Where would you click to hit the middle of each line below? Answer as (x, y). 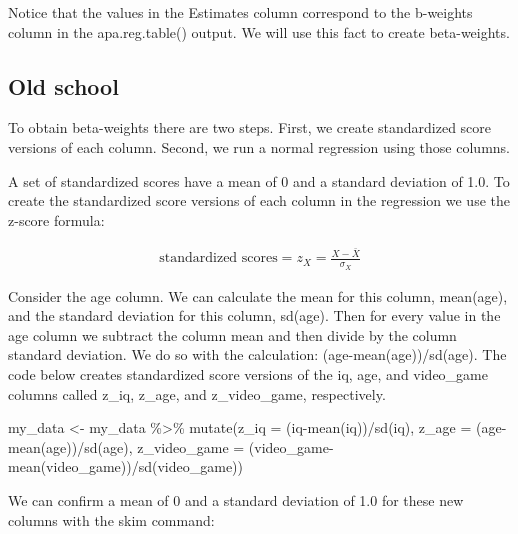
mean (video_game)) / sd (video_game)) (125, 466)
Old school (63, 85)
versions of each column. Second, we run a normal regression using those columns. (259, 146)
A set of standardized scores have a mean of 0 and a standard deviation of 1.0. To (259, 180)
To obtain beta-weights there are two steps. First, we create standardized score (250, 127)
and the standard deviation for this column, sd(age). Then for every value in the (254, 315)
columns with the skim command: (111, 519)
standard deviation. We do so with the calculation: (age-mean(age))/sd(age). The (257, 354)
